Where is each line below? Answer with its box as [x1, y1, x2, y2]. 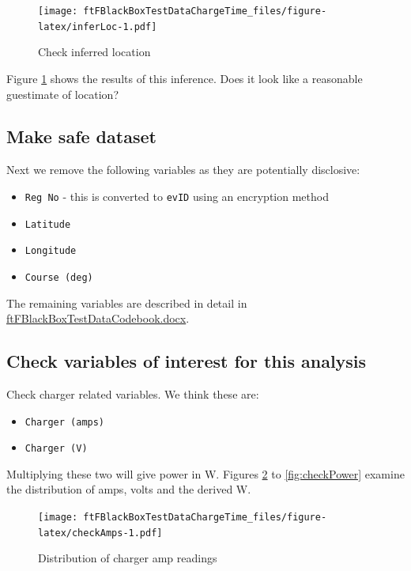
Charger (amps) [25, 416, 105, 428]
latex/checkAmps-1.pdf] [38, 527, 163, 539]
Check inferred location [38, 43, 151, 60]
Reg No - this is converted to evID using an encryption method [25, 187, 329, 204]
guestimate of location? [6, 85, 119, 102]
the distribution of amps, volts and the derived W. [6, 481, 251, 497]
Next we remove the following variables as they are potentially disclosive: [6, 161, 360, 178]
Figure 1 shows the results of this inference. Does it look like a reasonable [6, 70, 363, 86]
